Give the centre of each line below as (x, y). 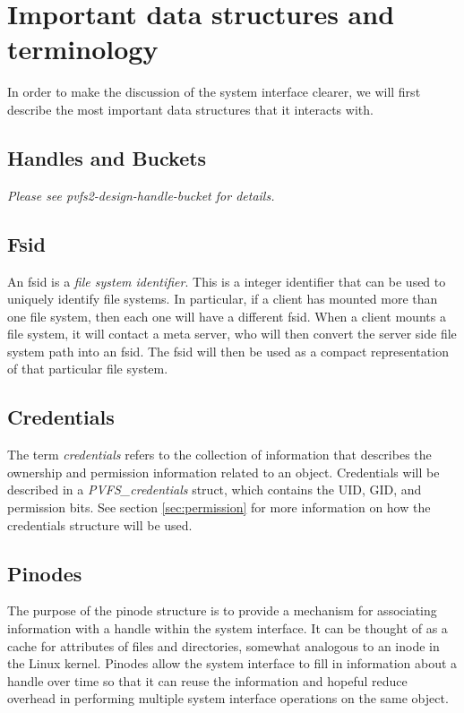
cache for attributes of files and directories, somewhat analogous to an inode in (223, 645)
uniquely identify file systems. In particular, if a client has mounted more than (223, 299)
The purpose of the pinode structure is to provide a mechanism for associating (222, 610)
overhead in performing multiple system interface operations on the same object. (228, 698)
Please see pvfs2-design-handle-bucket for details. (141, 195)
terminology (83, 49)
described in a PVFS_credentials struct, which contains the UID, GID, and (215, 490)
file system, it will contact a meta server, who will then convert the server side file (232, 334)
